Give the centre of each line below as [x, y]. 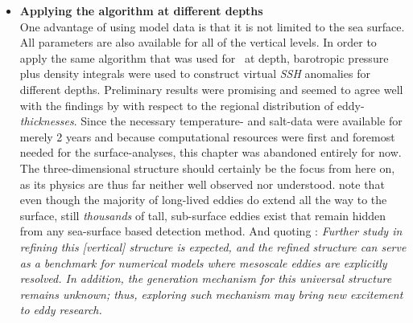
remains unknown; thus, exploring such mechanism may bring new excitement [211, 294]
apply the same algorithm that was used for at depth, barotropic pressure [204, 57]
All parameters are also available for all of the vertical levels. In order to [198, 42]
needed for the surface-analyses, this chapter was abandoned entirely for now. [211, 152]
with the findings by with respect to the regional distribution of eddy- [192, 105]
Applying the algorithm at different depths [141, 10]
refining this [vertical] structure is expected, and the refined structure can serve [213, 246]
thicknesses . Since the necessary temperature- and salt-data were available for [211, 121]
